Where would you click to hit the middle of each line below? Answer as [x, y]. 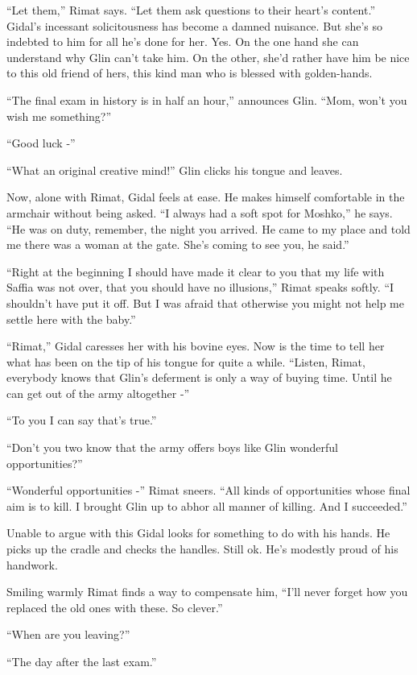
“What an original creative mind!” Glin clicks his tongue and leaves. [175, 170]
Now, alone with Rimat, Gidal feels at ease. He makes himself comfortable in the [206, 197]
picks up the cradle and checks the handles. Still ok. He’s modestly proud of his [202, 549]
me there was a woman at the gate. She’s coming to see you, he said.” [178, 244]
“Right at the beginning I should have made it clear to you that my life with [196, 271]
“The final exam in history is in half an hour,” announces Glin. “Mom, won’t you [207, 99]
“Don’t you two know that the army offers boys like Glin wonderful [173, 447]
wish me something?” [59, 116]
